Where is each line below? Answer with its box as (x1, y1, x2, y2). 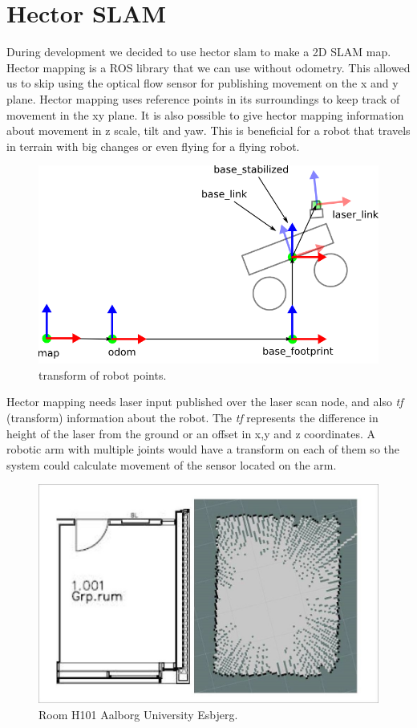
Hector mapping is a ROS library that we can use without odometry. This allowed (6, 59, 411, 75)
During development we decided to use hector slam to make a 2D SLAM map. (6, 43, 391, 60)
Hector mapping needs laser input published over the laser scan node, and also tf (6, 393, 403, 410)
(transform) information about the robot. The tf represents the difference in (6, 409, 379, 425)
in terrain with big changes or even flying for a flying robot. (6, 137, 300, 154)
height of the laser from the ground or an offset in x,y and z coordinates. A (6, 425, 376, 441)
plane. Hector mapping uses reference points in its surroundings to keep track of (6, 90, 400, 107)
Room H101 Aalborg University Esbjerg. (38, 706, 238, 723)
